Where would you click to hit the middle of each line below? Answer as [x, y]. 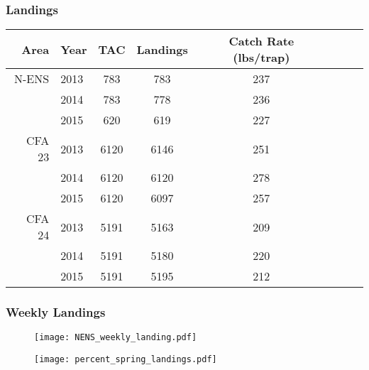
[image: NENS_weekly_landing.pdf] [116, 338]
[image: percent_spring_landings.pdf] [126, 360]
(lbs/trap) [261, 58]
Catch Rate [261, 41]
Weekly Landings [56, 312]
